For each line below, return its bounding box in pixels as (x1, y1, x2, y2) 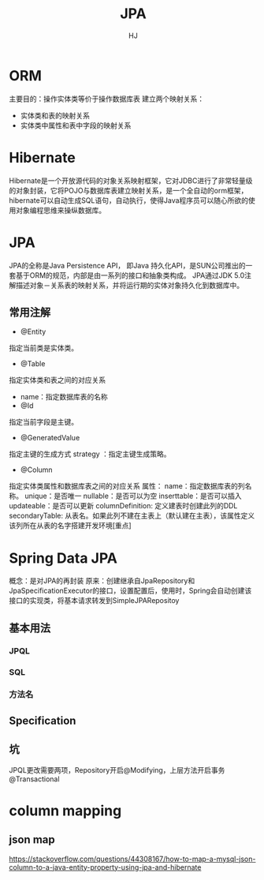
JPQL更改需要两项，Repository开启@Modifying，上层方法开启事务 (9, 765, 225, 774)
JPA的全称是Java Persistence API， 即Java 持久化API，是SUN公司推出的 (9, 260, 247, 270)
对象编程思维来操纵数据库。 (15, 205, 106, 215)
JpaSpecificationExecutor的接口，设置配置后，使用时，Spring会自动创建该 (9, 586, 252, 596)
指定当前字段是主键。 (9, 418, 78, 427)
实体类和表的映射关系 (20, 110, 90, 120)
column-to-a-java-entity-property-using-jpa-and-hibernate (9, 862, 202, 872)
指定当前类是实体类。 (9, 343, 78, 353)
